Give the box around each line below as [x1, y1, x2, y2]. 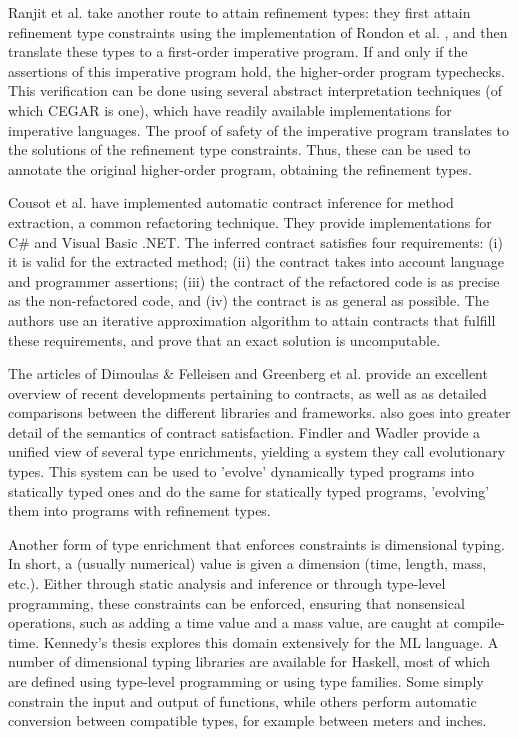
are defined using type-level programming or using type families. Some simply [8, 671, 484, 691]
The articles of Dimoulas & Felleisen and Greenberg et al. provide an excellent [8, 363, 488, 384]
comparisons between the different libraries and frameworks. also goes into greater [8, 402, 511, 423]
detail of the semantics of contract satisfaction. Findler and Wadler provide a [8, 421, 481, 442]
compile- [453, 612, 506, 633]
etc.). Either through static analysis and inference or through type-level [8, 573, 446, 594]
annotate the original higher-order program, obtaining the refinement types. [8, 158, 472, 179]
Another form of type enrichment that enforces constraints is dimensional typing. [8, 533, 505, 554]
